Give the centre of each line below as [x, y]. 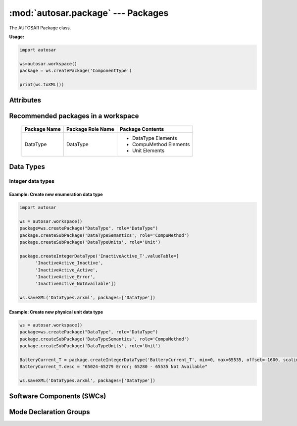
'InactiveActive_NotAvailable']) [76, 284]
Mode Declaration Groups [49, 412]
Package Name [43, 129]
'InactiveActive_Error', [66, 277]
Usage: [17, 37]
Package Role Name [90, 129]
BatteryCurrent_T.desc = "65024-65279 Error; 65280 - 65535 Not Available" [114, 367]
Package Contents [142, 129]
